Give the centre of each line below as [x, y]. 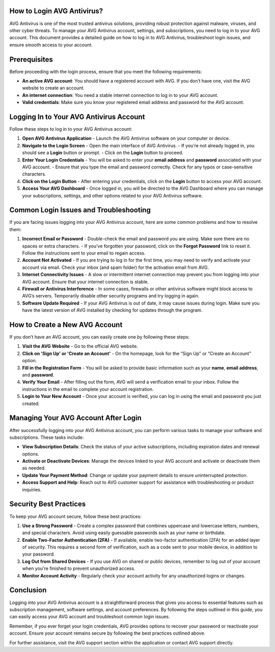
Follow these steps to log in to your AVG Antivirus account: [71, 129]
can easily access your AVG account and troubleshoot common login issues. [90, 617]
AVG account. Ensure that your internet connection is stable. [85, 282]
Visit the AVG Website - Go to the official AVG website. [80, 346]
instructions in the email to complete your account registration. [88, 389]
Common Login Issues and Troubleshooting [80, 210]
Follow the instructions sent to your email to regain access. [84, 253]
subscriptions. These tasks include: [47, 437]
